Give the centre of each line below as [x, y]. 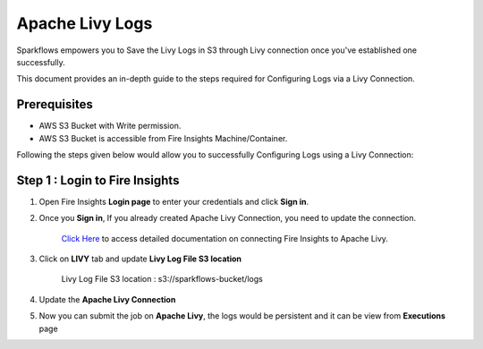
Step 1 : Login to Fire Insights [98, 180]
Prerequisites [55, 104]
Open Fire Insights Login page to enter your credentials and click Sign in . [174, 201]
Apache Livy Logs [85, 23]
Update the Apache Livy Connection [107, 299]
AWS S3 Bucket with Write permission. [110, 126]
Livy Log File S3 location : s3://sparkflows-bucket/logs [162, 279]
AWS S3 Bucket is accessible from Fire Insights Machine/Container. [163, 138]
